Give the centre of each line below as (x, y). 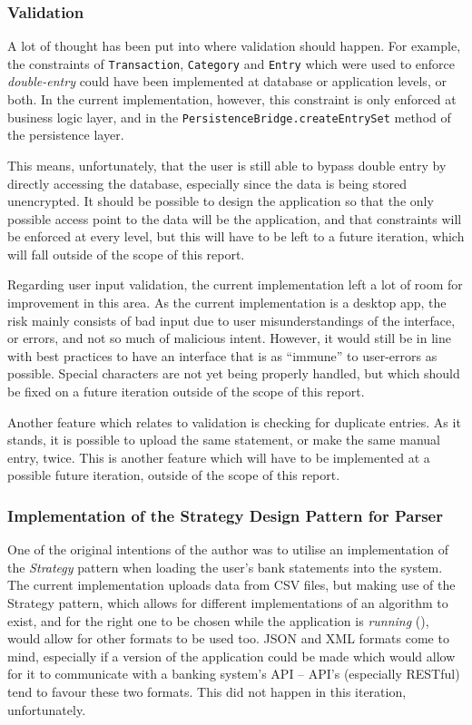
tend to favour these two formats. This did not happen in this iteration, (207, 691)
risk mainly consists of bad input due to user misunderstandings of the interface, (231, 320)
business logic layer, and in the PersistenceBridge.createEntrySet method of (229, 117)
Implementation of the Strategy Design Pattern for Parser (225, 515)
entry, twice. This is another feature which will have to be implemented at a (219, 457)
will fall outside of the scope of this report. (126, 254)
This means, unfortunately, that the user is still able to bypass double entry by (227, 165)
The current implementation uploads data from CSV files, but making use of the (231, 585)
